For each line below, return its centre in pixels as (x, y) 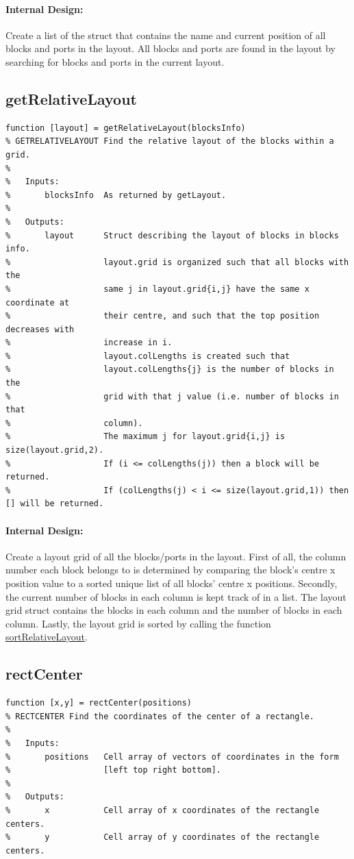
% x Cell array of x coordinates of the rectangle (163, 810)
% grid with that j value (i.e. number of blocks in (172, 396)
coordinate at (38, 302)
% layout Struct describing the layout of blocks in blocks (172, 235)
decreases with (40, 329)
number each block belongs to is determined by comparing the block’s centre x (170, 570)
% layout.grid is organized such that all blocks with (177, 262)
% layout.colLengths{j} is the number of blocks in (170, 370)
